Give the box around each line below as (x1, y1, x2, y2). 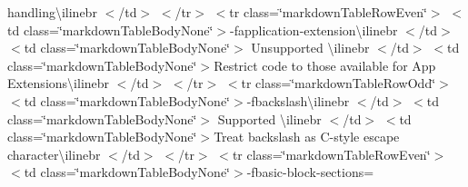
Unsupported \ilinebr (251, 38, 370, 57)
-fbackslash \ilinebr (246, 91, 350, 110)
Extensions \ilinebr (7, 74, 110, 93)
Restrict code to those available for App (214, 55, 436, 74)
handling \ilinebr (7, 3, 97, 21)
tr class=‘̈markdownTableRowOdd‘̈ (241, 74, 436, 93)
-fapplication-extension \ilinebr (230, 20, 398, 39)
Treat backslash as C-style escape (214, 127, 400, 146)
